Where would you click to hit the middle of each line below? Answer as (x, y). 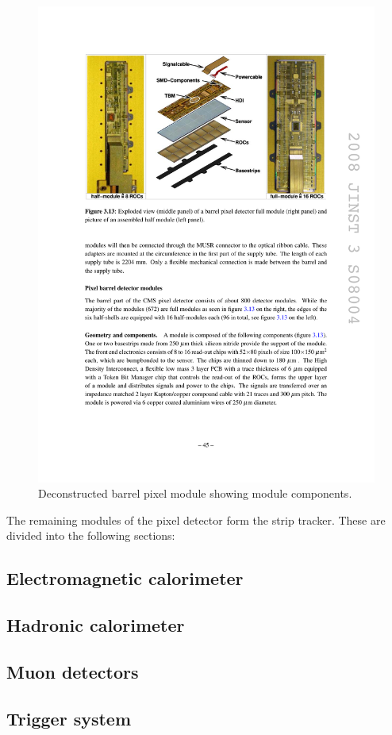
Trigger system (69, 718)
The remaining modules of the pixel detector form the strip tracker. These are (196, 520)
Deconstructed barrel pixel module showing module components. (195, 493)
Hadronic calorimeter (96, 625)
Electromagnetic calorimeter (125, 578)
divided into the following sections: (91, 535)
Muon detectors (73, 672)
